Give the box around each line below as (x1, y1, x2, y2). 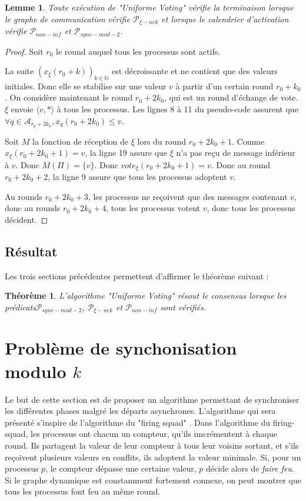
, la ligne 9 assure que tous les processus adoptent (48, 171, 227, 183)
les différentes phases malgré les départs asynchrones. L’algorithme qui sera (5, 405, 276, 417)
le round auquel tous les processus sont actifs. (56, 45, 221, 57)
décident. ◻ (5, 213, 48, 225)
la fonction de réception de (32, 135, 129, 147)
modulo (5, 359, 66, 383)
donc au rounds (5, 202, 61, 214)
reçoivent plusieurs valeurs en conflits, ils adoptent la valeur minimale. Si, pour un (5, 450, 301, 463)
